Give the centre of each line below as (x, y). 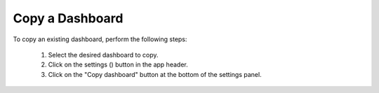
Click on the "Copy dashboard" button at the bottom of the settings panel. (155, 74)
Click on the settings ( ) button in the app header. (118, 65)
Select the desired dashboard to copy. (103, 55)
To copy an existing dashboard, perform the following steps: (100, 39)
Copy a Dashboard (68, 18)
